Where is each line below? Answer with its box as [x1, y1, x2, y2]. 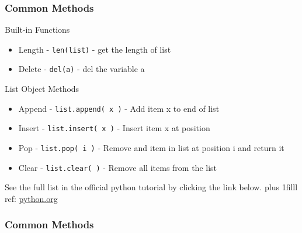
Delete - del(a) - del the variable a [18, 63, 145, 75]
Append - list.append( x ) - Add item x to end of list [18, 102, 220, 114]
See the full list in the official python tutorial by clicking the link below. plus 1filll [5, 181, 298, 193]
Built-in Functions [5, 23, 70, 36]
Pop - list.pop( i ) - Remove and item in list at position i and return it [18, 142, 284, 154]
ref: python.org [5, 192, 58, 204]
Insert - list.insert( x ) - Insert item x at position [18, 122, 210, 134]
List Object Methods [5, 83, 79, 95]
